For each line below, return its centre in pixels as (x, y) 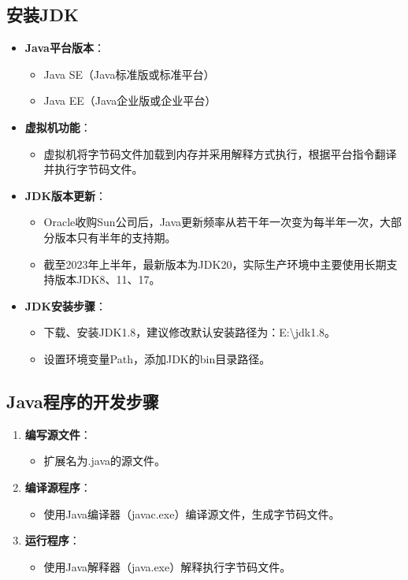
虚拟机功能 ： (58, 126)
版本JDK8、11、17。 (108, 279)
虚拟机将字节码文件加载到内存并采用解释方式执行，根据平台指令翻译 (220, 153)
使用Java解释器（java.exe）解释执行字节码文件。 (167, 566)
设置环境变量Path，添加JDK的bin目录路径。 (157, 358)
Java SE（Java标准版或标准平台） (129, 74)
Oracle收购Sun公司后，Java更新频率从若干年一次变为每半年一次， (212, 222)
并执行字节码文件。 (93, 169)
